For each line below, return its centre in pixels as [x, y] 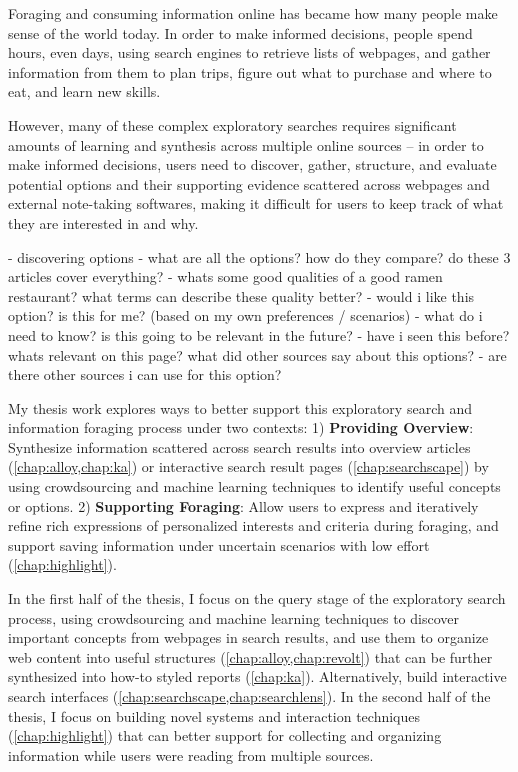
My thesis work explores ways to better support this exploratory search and [240, 407]
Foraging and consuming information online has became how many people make [253, 13]
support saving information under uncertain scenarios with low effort [219, 544]
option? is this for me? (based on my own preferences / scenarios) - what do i [245, 315]
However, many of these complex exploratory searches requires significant [232, 124]
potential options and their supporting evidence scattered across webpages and [249, 183]
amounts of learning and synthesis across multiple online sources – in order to [246, 144]
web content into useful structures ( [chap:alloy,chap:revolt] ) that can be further [250, 656]
